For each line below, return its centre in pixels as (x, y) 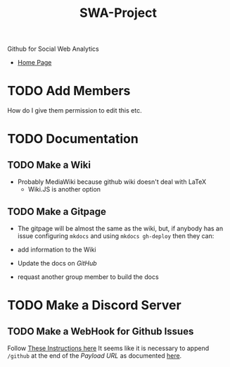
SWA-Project (118, 13)
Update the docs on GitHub (57, 263)
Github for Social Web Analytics (53, 49)
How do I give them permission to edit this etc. (75, 111)
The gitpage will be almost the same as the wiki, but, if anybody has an (120, 228)
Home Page (34, 63)
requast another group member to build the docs (88, 277)
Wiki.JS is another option (64, 189)
